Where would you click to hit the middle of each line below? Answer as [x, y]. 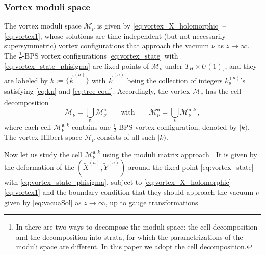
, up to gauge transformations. [153, 202]
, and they [241, 65]
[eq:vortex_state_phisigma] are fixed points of [77, 65]
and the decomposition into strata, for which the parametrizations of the [129, 236]
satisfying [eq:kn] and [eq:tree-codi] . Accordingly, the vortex [97, 90]
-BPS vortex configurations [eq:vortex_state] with [100, 55]
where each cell [28, 127]
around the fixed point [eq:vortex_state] [191, 167]
